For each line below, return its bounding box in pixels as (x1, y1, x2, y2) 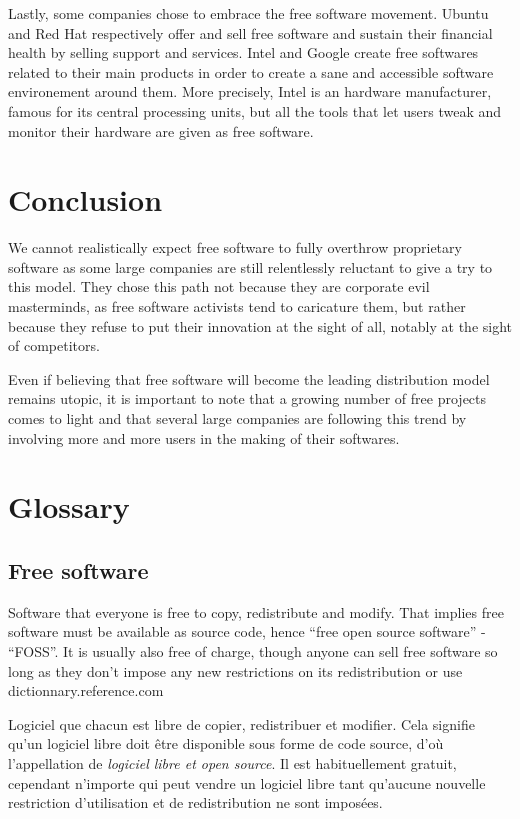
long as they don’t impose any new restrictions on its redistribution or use (8, 660, 463, 681)
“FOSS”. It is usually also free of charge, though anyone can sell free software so (8, 640, 498, 661)
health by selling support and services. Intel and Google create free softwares (8, 42, 479, 63)
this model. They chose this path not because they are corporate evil (8, 276, 430, 297)
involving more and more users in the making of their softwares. (8, 427, 400, 448)
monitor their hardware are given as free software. (8, 120, 314, 141)
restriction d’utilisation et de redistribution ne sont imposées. (8, 792, 383, 813)
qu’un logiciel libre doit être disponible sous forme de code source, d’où (8, 733, 444, 754)
